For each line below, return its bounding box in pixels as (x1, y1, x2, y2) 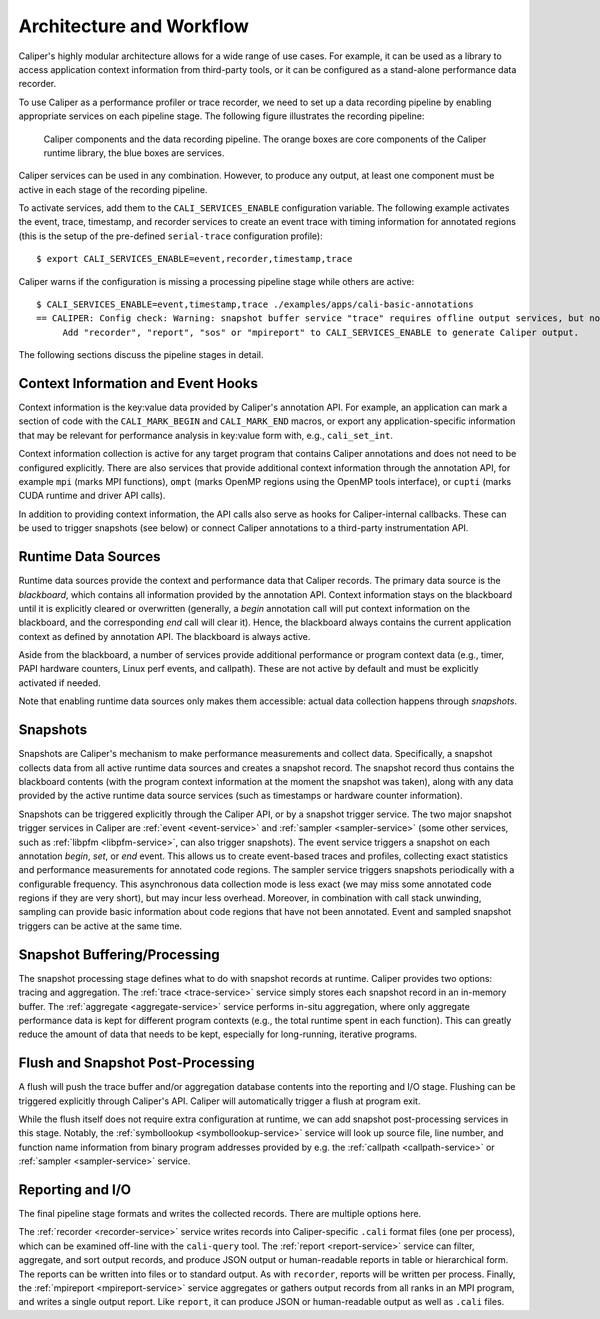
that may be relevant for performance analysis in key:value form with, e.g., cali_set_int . (18, 429, 394, 441)
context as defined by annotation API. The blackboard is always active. (18, 630, 311, 642)
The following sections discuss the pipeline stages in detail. (18, 349, 264, 361)
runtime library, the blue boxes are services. (43, 146, 225, 159)
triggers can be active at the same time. (18, 920, 183, 932)
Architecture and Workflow (18, 15, 250, 37)
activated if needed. (18, 676, 102, 689)
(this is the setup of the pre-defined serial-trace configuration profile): (18, 230, 324, 242)
